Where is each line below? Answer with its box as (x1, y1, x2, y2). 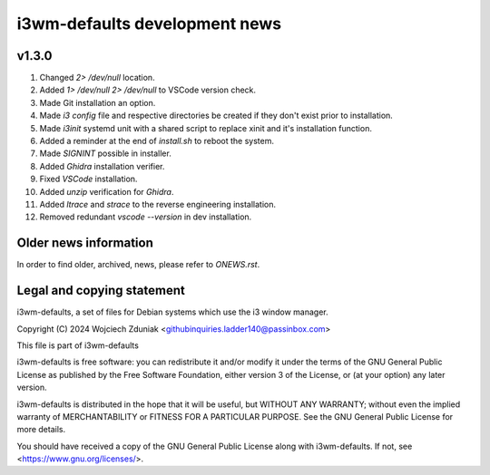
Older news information (16, 236, 153, 251)
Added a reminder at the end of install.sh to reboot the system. (39, 136, 275, 147)
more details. (16, 424, 66, 435)
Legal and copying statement (16, 283, 185, 298)
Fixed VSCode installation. (39, 173, 138, 185)
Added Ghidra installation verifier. (39, 160, 165, 171)
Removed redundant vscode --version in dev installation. (39, 211, 252, 222)
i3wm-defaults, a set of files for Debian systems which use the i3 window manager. (16, 306, 328, 317)
